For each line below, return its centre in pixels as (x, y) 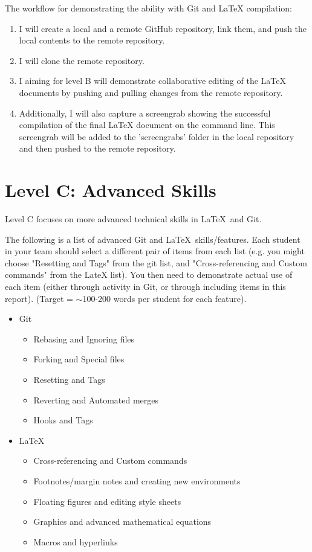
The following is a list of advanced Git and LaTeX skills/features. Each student (153, 239)
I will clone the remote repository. (82, 60)
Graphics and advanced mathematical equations (122, 522)
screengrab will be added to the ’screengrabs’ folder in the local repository (157, 136)
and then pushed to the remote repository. (97, 148)
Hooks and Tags (63, 420)
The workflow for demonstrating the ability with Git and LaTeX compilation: (148, 8)
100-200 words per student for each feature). (164, 298)
